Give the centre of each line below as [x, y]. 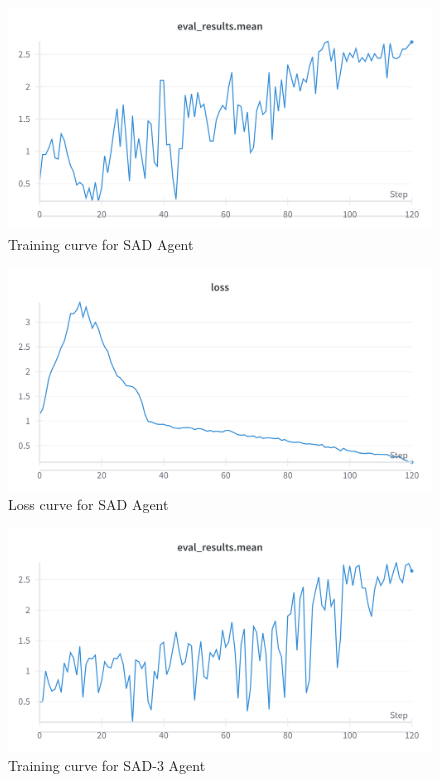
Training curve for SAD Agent [101, 243]
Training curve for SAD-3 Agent [107, 765]
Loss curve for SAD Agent [88, 504]
